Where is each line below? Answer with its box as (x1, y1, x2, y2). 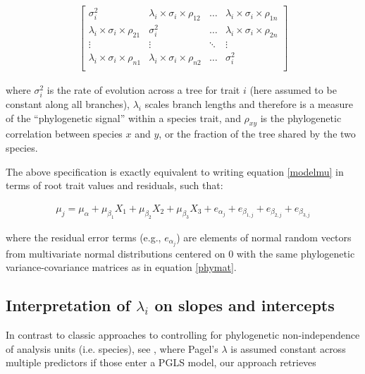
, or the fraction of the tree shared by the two (159, 126, 356, 141)
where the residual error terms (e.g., (6, 229, 161, 244)
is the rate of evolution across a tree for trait (47, 82, 240, 97)
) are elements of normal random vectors (176, 229, 352, 244)
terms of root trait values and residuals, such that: (6, 178, 223, 193)
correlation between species (6, 126, 123, 141)
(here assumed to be (249, 82, 337, 97)
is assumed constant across (230, 341, 346, 356)
